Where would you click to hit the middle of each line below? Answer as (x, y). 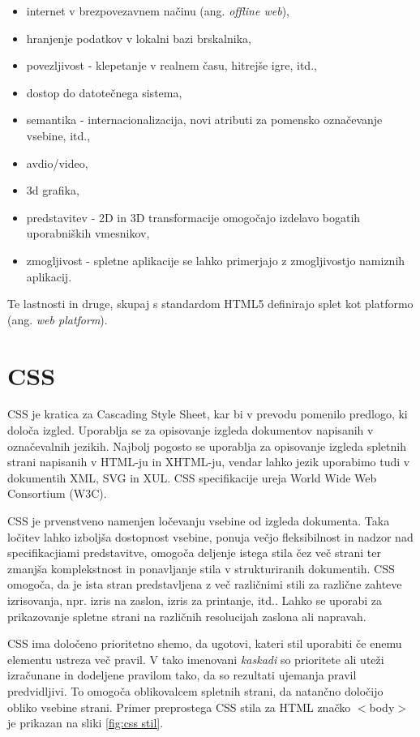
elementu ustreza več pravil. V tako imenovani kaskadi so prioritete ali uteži (196, 659)
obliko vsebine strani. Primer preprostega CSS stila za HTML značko (179, 707)
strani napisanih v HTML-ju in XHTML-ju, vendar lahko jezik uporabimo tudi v (209, 462)
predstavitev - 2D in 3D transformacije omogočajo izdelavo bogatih (193, 217)
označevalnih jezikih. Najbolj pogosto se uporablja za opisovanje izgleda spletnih (207, 446)
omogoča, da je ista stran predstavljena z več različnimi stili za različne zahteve (205, 584)
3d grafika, (53, 190)
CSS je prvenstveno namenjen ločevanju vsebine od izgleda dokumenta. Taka (199, 521)
